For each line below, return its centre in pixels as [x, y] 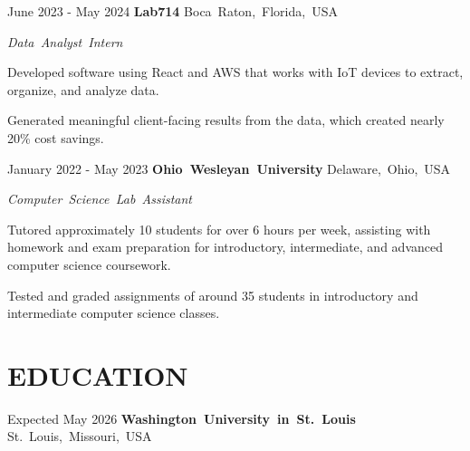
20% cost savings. [56, 137]
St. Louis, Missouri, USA [80, 436]
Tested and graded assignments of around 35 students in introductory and [213, 295]
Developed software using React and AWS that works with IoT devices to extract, [235, 72]
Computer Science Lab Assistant [100, 199]
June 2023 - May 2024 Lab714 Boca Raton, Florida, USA [173, 11]
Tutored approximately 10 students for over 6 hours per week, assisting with [219, 229]
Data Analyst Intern [65, 41]
